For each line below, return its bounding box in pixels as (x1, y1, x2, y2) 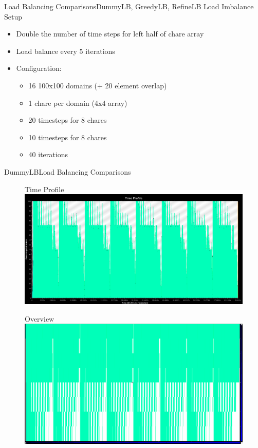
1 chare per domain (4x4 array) (28, 97, 127, 108)
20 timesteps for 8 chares (28, 115, 107, 125)
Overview (25, 313, 54, 324)
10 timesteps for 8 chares (28, 132, 107, 142)
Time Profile (25, 183, 64, 194)
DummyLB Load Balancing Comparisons (4, 166, 131, 177)
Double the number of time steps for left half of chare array (16, 28, 204, 39)
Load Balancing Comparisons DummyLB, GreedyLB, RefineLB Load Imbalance (4, 1, 254, 11)
